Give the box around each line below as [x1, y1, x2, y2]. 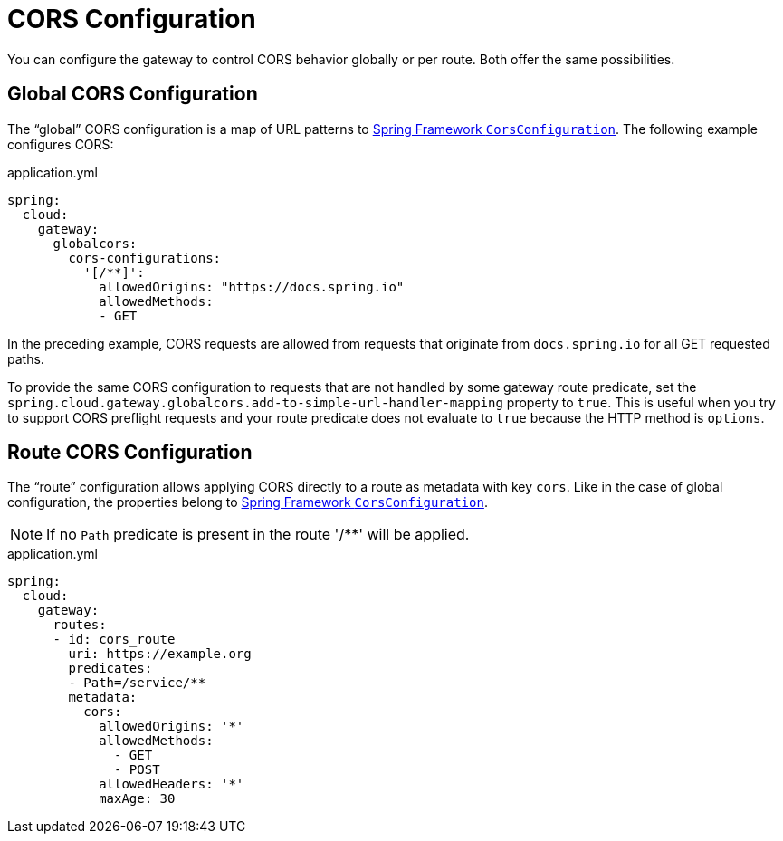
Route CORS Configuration [7, 441, 253, 464]
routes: [53, 617, 107, 633]
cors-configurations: [68, 250, 222, 265]
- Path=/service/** [68, 675, 206, 691]
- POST [114, 762, 160, 778]
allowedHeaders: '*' [99, 777, 244, 792]
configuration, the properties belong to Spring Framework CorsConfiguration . [7, 494, 488, 511]
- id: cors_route [53, 632, 176, 647]
